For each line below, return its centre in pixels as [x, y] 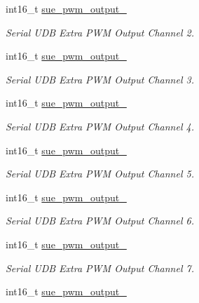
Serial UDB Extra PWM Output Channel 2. [100, 32]
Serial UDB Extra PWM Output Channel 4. [100, 126]
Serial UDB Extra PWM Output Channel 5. [100, 174]
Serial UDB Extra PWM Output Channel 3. [100, 79]
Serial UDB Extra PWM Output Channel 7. [100, 268]
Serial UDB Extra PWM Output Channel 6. [100, 221]
